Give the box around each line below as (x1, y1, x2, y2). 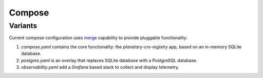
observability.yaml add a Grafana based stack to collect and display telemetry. (21, 64, 179, 70)
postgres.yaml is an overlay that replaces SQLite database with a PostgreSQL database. (21, 57, 197, 63)
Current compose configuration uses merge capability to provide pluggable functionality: (9, 35, 188, 41)
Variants (9, 21, 38, 30)
